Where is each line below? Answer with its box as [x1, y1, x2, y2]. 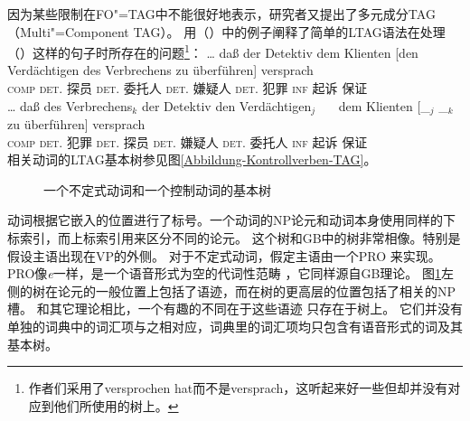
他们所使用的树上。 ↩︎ [53, 396, 179, 415]
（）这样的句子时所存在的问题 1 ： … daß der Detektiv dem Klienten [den [7, 41, 418, 61]
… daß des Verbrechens [7, 96, 133, 115]
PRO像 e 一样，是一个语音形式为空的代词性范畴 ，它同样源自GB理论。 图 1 [7, 264, 442, 283]
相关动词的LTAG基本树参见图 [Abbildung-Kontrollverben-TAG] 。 [7, 150, 377, 169]
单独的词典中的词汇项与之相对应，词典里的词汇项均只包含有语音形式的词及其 [7, 317, 463, 336]
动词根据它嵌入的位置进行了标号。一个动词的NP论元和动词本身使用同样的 [7, 210, 444, 229]
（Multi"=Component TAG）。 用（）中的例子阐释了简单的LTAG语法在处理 [7, 22, 446, 41]
